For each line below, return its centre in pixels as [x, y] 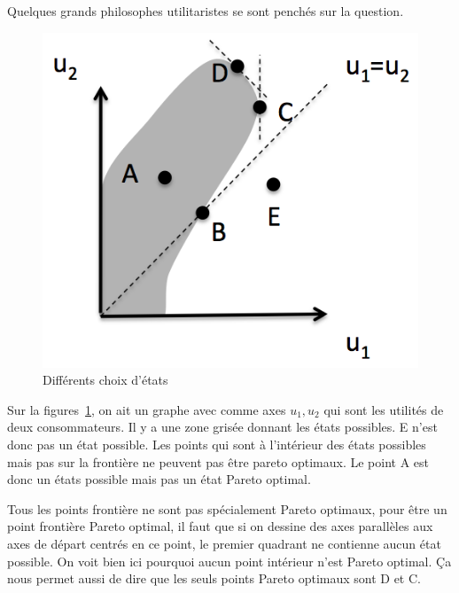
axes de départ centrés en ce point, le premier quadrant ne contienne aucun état [224, 543]
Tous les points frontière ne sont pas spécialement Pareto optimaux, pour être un [227, 508]
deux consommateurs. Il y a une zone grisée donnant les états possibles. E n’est [222, 427]
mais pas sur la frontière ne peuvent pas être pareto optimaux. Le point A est [218, 461]
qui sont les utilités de [384, 409]
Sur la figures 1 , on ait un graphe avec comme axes [147, 409]
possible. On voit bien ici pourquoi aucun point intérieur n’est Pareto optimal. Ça [229, 561]
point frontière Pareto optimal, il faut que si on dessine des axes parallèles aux [220, 526]
